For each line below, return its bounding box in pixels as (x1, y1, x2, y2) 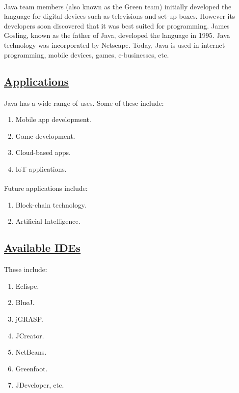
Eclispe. (15, 280, 39, 291)
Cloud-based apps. (15, 147, 71, 157)
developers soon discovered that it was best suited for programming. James (4, 20, 230, 30)
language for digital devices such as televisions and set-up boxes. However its (4, 11, 235, 21)
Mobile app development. (15, 114, 91, 124)
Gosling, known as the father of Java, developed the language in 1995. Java (4, 30, 230, 40)
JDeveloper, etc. (15, 380, 64, 390)
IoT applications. (15, 163, 67, 174)
